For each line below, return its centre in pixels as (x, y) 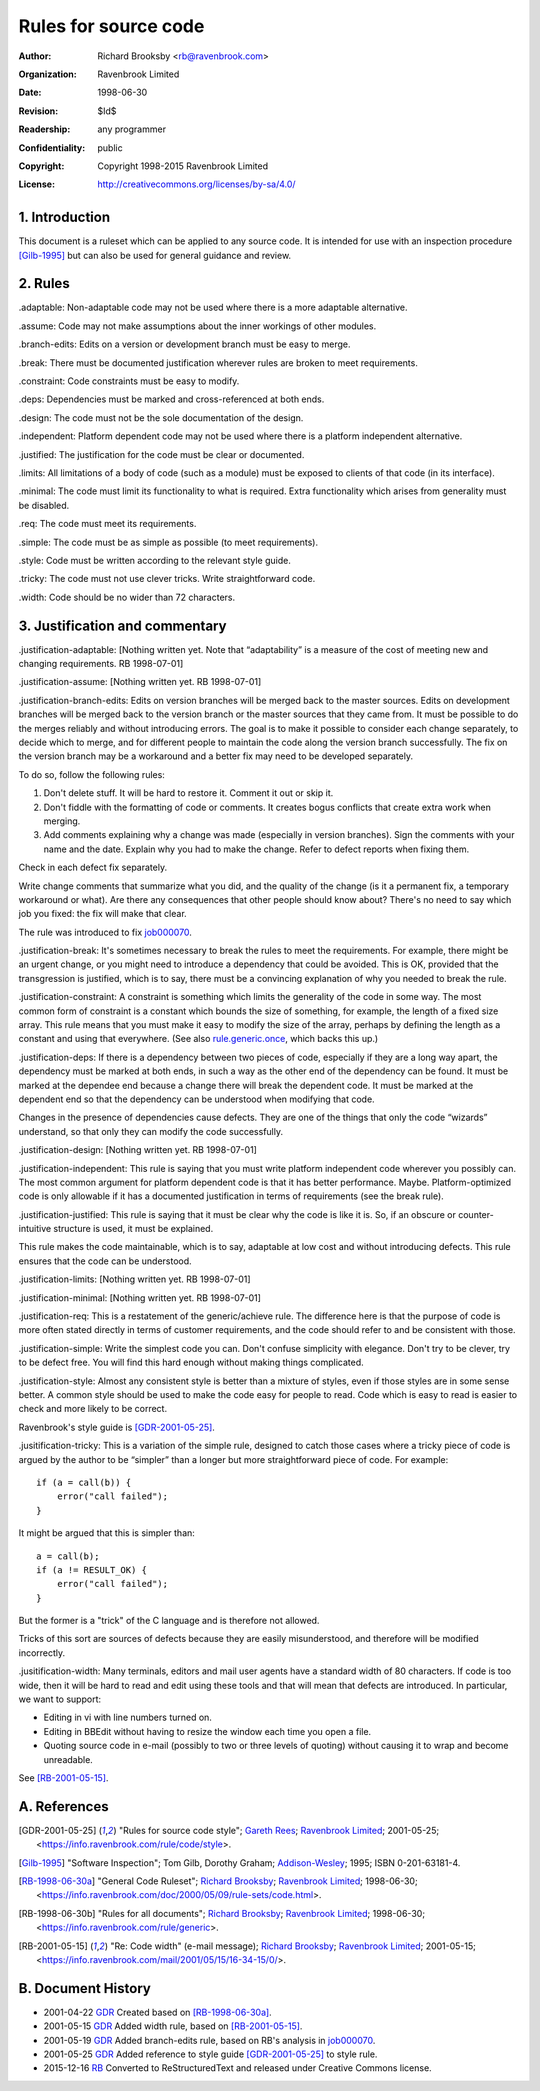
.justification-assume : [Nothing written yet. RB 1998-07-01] (140, 682)
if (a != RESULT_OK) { (92, 1569)
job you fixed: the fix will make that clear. (102, 914)
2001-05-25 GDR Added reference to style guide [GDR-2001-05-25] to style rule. (210, 2054)
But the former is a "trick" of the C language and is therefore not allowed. (169, 1621)
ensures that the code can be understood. (105, 1261)
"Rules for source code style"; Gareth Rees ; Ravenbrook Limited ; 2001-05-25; (279, 1830)
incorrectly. (42, 1652)
